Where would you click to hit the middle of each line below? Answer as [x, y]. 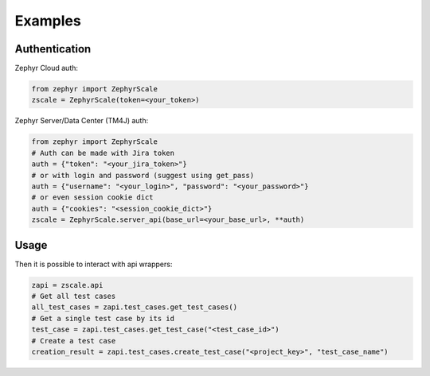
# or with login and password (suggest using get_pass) [143, 175]
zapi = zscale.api [67, 285]
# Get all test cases [74, 297]
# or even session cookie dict [93, 198]
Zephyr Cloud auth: [47, 68]
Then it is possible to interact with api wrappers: [94, 264]
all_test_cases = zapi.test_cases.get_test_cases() [135, 307]
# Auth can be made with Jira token [103, 153]
